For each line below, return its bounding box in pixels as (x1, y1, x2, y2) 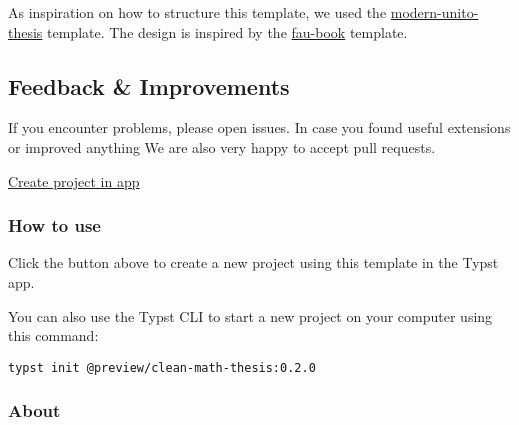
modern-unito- (390, 2, 479, 22)
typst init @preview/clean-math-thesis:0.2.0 (8, 360, 316, 375)
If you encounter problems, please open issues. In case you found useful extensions (8, 117, 511, 138)
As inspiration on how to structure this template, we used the (8, 2, 387, 22)
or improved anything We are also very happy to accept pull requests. (8, 136, 436, 157)
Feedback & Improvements (8, 70, 290, 101)
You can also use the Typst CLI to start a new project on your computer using (8, 305, 493, 326)
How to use (8, 213, 101, 238)
